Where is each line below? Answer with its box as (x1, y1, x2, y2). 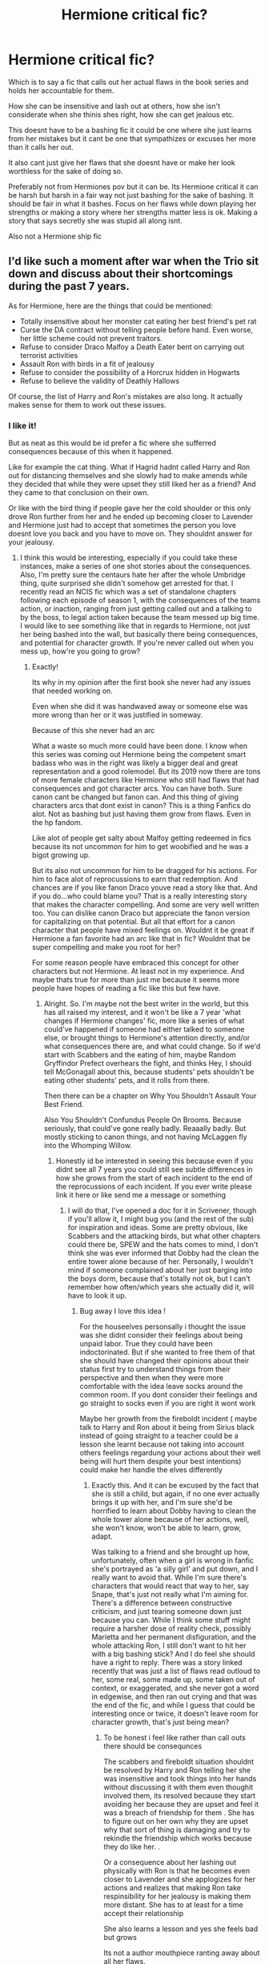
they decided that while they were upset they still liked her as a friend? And (8, 479, 256, 489)
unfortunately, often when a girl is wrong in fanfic (91, 1556, 255, 1565)
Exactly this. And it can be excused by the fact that (91, 1480, 259, 1491)
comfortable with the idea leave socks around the (79, 1382, 243, 1391)
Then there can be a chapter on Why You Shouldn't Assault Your (43, 1091, 257, 1101)
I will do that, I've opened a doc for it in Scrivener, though (67, 1205, 257, 1215)
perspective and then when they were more (79, 1373, 224, 1382)
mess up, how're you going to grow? (19, 646, 141, 656)
